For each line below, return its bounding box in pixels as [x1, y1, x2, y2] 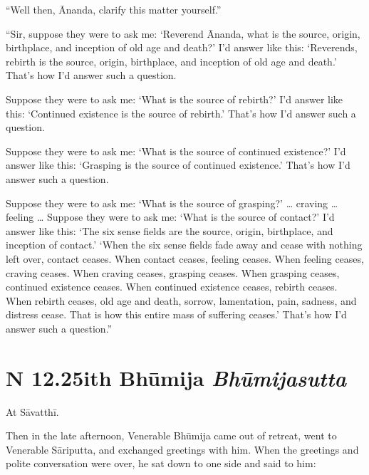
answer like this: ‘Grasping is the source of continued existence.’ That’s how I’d [6, 157, 350, 172]
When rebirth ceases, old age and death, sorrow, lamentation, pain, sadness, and [6, 293, 357, 308]
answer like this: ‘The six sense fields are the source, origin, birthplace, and [6, 223, 333, 238]
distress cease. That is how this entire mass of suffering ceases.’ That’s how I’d [6, 307, 347, 322]
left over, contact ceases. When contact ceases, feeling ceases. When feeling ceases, [6, 251, 364, 266]
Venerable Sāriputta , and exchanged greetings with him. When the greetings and [6, 442, 359, 456]
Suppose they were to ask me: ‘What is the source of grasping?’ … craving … [6, 195, 338, 210]
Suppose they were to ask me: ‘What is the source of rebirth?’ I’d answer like [6, 91, 343, 106]
